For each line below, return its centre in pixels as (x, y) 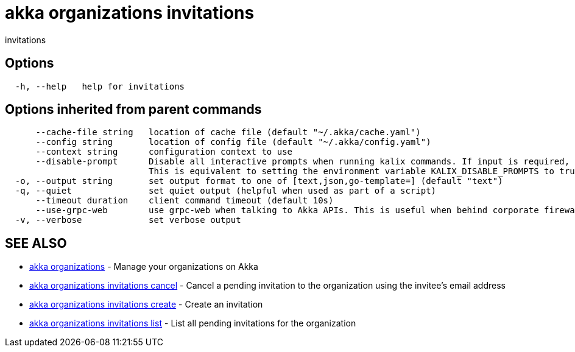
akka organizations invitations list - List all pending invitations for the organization (193, 323)
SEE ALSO (36, 243)
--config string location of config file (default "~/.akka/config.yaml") (233, 142)
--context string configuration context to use (164, 152)
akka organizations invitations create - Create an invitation (146, 304)
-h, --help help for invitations (100, 86)
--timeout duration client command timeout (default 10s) (185, 201)
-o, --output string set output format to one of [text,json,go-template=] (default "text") (259, 181)
